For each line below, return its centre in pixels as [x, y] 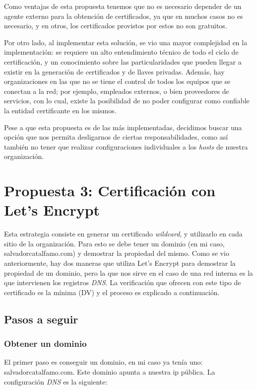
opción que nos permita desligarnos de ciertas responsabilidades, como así [116, 137]
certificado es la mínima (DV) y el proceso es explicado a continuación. [112, 292]
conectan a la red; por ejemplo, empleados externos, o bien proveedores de [117, 91]
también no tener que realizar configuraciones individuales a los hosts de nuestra [126, 146]
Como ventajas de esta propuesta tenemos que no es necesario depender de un [123, 6]
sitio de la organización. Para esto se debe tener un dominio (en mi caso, [114, 243]
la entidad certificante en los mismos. [60, 110]
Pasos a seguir [41, 319]
